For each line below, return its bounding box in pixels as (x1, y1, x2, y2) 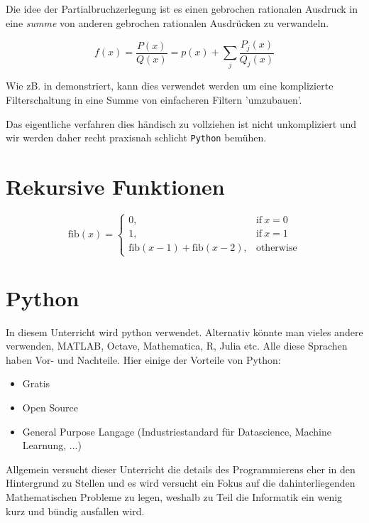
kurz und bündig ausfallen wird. (6, 503, 145, 518)
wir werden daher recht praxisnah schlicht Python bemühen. (6, 130, 267, 145)
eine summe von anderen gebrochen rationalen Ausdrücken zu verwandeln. (6, 15, 329, 30)
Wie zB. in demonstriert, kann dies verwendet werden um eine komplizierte (6, 78, 334, 93)
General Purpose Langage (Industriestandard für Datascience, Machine (22, 424, 332, 438)
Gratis (22, 376, 50, 391)
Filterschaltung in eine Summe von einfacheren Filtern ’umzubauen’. (6, 92, 302, 107)
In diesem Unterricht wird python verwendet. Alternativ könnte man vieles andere (6, 324, 363, 339)
